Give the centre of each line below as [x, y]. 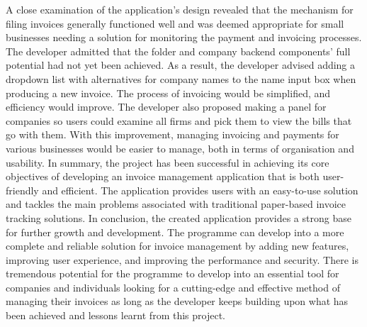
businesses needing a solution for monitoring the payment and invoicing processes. [184, 37]
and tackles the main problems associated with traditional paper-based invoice [176, 204]
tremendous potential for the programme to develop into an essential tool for [173, 273]
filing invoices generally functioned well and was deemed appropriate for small [175, 23]
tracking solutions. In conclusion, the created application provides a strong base [179, 217]
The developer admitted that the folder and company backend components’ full [178, 51]
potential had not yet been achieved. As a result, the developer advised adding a [181, 65]
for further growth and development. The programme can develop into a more [175, 232]
